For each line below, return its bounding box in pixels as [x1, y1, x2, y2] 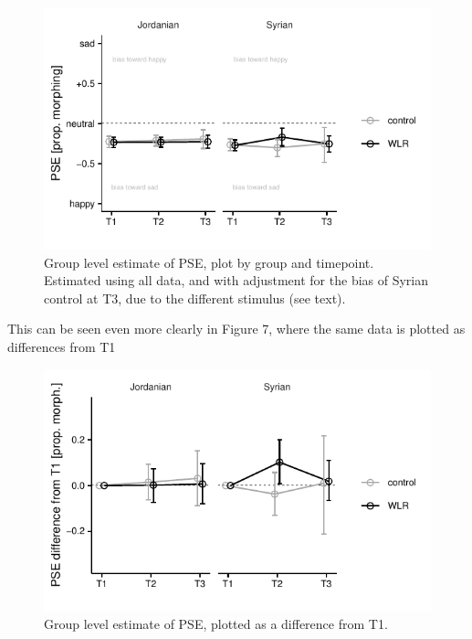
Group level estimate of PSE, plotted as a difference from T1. [44, 614, 388, 634]
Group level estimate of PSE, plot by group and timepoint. [44, 252, 374, 272]
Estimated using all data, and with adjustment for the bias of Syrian [44, 271, 429, 290]
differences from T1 [7, 336, 116, 356]
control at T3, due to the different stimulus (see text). [44, 288, 346, 307]
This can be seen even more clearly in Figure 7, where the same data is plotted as [7, 319, 466, 338]
